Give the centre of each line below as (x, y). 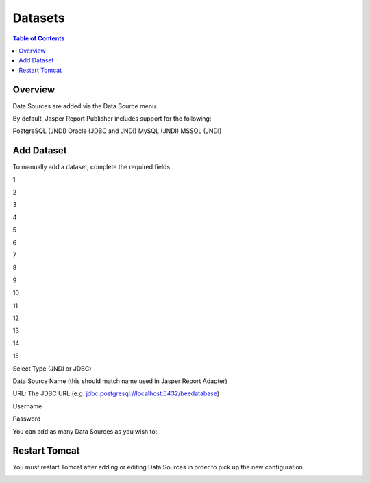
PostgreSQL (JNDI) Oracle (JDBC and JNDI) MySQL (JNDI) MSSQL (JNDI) (117, 131)
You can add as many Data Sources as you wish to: (85, 431)
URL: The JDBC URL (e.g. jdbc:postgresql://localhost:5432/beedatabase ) (116, 393)
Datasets (39, 18)
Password (27, 419)
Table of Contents (39, 38)
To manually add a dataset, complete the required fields (91, 167)
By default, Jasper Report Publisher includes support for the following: (112, 119)
